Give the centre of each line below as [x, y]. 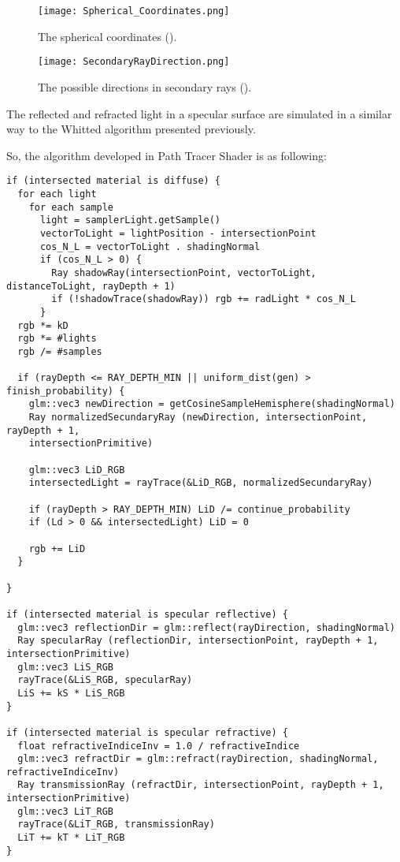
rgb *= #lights [57, 339]
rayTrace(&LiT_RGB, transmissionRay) [116, 825]
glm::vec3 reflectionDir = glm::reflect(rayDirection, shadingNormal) [206, 627]
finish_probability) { [66, 391]
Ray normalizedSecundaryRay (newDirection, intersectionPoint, [198, 418]
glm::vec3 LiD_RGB [77, 470]
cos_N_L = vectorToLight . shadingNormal [150, 246]
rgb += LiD [57, 549]
